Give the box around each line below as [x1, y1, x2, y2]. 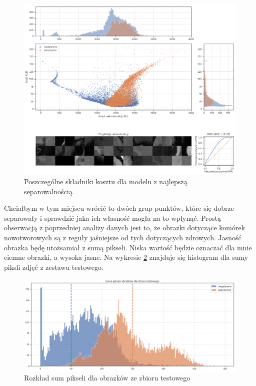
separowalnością [24, 186, 72, 196]
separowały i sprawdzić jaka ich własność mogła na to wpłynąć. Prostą [4, 212, 221, 223]
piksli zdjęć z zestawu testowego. [4, 261, 103, 272]
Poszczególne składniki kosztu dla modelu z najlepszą [24, 176, 187, 187]
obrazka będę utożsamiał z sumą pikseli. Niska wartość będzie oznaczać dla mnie [4, 242, 252, 252]
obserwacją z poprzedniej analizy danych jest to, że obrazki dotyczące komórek [4, 222, 245, 233]
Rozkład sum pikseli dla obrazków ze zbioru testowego [24, 372, 190, 383]
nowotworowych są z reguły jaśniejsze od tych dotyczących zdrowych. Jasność [4, 232, 241, 243]
